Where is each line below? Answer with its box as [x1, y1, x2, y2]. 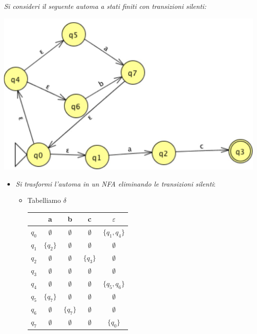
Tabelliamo [27, 195, 61, 205]
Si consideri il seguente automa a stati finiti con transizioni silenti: [4, 1, 207, 11]
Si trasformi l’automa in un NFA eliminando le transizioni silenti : [15, 178, 216, 189]
